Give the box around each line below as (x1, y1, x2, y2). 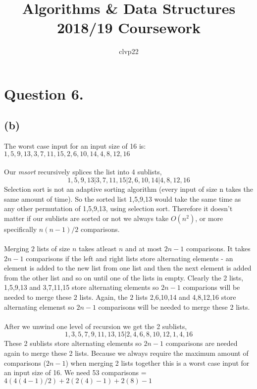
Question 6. (4, 83, 84, 104)
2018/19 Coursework (56, 17, 201, 38)
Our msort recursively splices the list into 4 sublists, (4, 167, 162, 177)
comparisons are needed (165, 338, 238, 348)
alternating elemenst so (4, 301, 74, 312)
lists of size (37, 243, 70, 254)
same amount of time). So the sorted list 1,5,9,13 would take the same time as (4, 193, 241, 204)
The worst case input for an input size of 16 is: (4, 141, 146, 151)
